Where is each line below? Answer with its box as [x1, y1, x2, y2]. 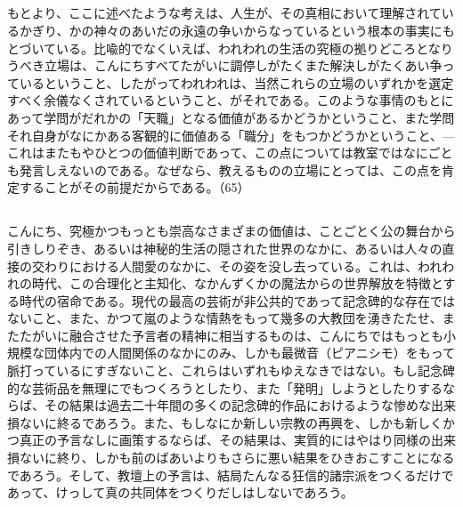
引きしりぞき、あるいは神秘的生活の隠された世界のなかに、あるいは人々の [7, 238, 443, 257]
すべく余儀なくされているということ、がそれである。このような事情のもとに [7, 91, 454, 109]
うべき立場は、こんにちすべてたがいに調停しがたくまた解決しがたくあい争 [7, 56, 443, 75]
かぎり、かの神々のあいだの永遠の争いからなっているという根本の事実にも [19, 20, 455, 39]
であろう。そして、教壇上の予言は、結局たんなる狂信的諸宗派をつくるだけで [7, 465, 454, 484]
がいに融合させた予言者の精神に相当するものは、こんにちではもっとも [31, 326, 443, 344]
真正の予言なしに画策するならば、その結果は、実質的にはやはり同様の [19, 431, 431, 449]
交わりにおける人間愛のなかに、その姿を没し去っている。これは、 [31, 256, 418, 275]
